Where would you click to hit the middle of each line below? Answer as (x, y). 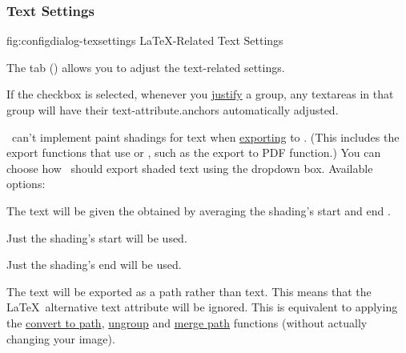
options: (26, 184)
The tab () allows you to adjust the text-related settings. (146, 67)
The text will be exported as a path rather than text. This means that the (189, 291)
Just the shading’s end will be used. (94, 265)
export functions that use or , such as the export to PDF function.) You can (194, 152)
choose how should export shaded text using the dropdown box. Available (190, 168)
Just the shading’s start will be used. (97, 237)
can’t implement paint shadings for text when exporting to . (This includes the (205, 136)
